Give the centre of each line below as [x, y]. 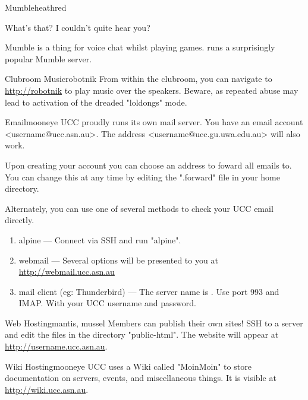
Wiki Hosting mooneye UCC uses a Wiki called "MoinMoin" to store [128, 366]
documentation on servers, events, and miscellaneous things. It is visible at [141, 378]
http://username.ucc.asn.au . [56, 346]
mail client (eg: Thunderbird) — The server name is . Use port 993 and [149, 291]
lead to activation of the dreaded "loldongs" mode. [96, 102]
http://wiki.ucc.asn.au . [47, 389]
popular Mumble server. [48, 58]
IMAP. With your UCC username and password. [107, 303]
